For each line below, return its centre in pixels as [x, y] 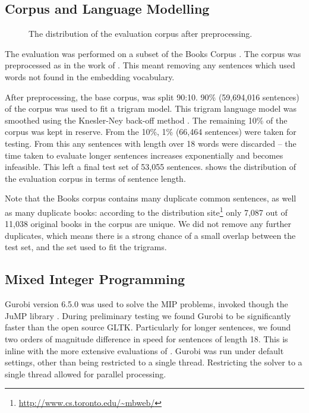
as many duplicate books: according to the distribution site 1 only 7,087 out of [146, 211]
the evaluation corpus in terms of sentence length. [95, 178]
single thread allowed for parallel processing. [86, 373]
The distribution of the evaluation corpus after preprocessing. [141, 34]
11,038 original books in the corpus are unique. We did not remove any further [148, 224]
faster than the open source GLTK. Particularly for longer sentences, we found [148, 327]
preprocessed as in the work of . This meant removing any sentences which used [150, 65]
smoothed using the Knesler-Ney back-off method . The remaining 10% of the [146, 120]
